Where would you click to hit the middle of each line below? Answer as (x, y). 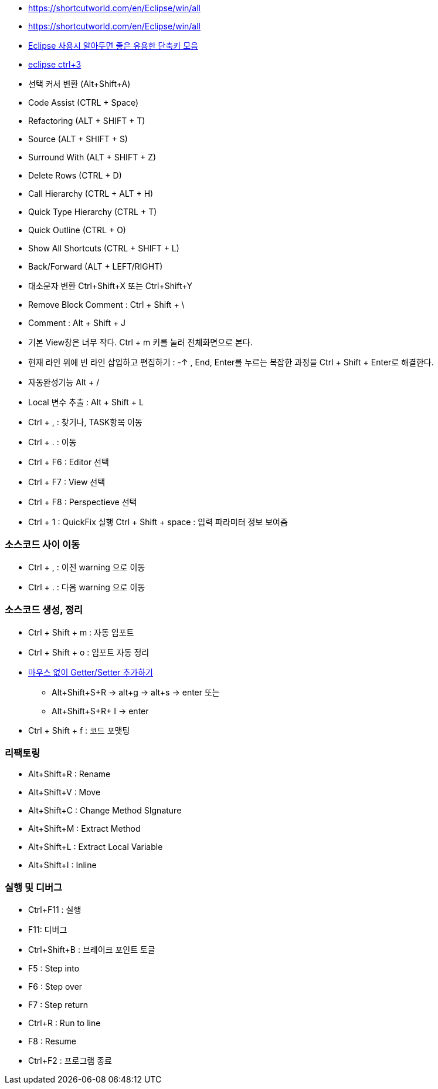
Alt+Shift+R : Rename (69, 774)
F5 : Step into (54, 968)
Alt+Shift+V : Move (64, 792)
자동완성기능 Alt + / (64, 382)
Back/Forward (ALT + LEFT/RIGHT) (96, 266)
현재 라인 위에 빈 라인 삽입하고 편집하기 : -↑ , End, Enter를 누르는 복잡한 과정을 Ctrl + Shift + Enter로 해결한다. (231, 362)
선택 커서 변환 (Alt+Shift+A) (79, 84)
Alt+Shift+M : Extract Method (84, 829)
